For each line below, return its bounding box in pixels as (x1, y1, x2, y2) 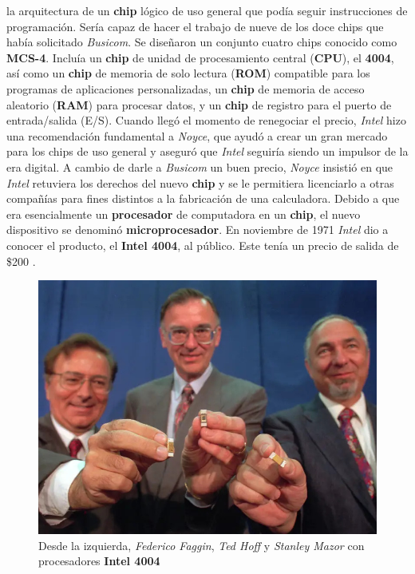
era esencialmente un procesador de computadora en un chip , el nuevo (6, 205, 361, 222)
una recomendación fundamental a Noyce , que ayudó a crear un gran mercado (6, 127, 388, 144)
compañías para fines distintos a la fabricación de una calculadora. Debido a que (6, 190, 400, 207)
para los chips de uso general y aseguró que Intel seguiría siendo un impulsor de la (6, 143, 409, 160)
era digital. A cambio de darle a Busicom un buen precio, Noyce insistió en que (6, 158, 393, 175)
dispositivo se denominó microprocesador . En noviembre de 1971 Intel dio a (6, 221, 389, 238)
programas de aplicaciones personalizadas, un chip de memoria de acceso (6, 80, 365, 97)
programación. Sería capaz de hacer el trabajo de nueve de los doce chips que (6, 18, 384, 34)
